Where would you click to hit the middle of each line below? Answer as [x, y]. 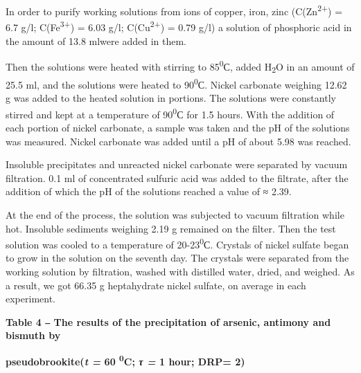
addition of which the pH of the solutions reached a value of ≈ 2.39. [149, 191]
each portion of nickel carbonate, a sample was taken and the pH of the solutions [178, 127]
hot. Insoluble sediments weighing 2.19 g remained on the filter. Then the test [171, 228]
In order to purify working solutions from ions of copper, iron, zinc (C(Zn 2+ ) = [174, 10]
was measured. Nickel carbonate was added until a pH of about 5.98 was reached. [178, 141]
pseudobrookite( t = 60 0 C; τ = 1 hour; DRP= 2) [125, 360]
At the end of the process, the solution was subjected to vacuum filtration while [175, 214]
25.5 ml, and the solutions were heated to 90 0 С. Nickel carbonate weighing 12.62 [176, 83]
